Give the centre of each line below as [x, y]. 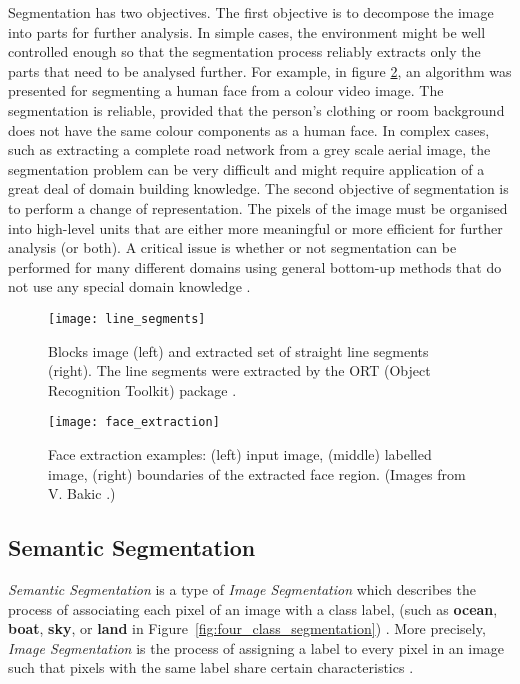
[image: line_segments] [127, 318]
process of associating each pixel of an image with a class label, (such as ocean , [253, 608]
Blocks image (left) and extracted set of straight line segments [238, 350]
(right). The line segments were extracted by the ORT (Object [239, 370]
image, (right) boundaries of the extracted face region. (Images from [257, 473]
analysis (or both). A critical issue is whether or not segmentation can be [232, 247]
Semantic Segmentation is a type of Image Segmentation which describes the [242, 588]
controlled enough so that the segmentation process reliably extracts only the [244, 51]
